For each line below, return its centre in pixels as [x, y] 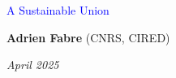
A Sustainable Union [58, 10]
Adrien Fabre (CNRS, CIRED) [88, 37]
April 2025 [33, 65]
